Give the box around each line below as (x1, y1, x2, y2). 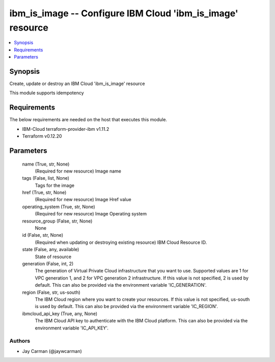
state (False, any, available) (22, 246, 79, 253)
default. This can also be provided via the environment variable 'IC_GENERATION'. (35, 282, 207, 288)
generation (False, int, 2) (22, 260, 74, 267)
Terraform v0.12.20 (22, 133, 62, 140)
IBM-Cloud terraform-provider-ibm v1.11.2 (22, 126, 109, 132)
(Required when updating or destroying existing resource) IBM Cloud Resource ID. (35, 239, 207, 245)
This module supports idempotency (9, 90, 84, 96)
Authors (9, 338, 31, 345)
